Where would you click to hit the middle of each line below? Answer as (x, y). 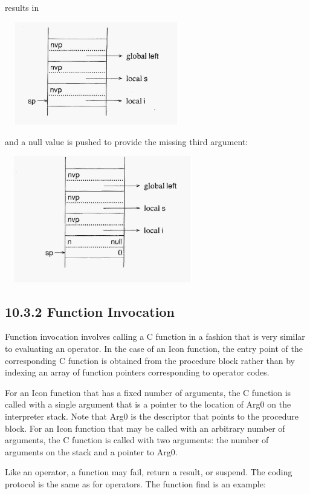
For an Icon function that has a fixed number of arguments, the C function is (148, 392)
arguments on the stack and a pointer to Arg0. (91, 451)
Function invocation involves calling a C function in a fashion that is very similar (155, 336)
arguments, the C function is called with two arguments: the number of (137, 440)
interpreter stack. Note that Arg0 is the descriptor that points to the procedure (152, 416)
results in (22, 7)
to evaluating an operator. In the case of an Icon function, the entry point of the (154, 349)
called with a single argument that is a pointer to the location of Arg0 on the (148, 404)
